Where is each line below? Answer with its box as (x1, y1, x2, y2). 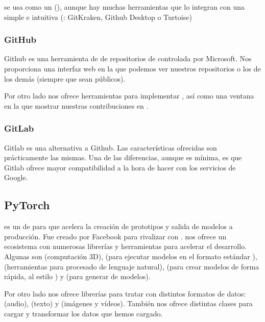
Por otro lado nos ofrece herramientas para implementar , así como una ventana (4, 90, 254, 101)
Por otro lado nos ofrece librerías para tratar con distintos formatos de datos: (4, 288, 246, 299)
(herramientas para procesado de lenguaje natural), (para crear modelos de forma (4, 261, 259, 271)
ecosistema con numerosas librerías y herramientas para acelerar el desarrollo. (4, 241, 247, 252)
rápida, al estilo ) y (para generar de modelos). (4, 271, 151, 282)
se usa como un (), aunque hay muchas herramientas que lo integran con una (4, 2, 245, 12)
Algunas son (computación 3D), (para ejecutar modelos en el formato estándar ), (4, 251, 257, 261)
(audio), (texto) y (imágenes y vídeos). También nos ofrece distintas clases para (4, 298, 253, 309)
